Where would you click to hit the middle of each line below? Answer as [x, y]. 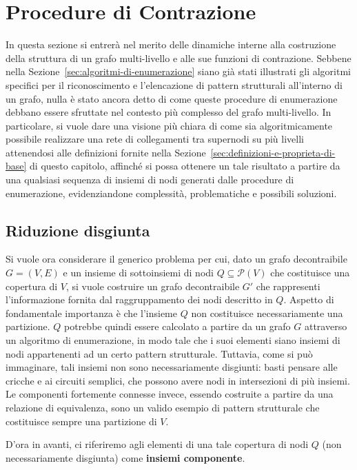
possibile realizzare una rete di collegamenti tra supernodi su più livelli [155, 139]
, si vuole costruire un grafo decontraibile [153, 286]
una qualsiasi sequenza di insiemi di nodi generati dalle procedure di [150, 180]
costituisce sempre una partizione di [81, 421]
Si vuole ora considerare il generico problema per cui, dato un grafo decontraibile [176, 259]
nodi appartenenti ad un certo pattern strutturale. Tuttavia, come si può [159, 353]
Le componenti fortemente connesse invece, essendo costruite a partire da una [170, 394]
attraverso [326, 326]
